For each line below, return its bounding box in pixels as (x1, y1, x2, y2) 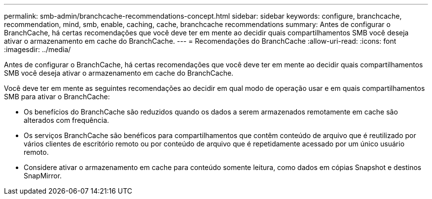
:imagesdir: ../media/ (4, 45, 71, 54)
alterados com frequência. (24, 116, 109, 124)
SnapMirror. (24, 171, 62, 180)
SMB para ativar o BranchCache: (4, 92, 110, 101)
